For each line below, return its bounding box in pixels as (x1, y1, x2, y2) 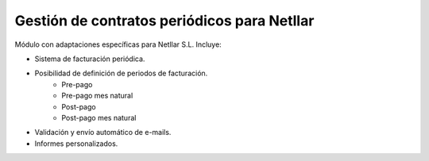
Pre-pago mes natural (61, 91, 133, 101)
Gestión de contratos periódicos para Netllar (14, 12, 315, 29)
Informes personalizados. (34, 139, 118, 148)
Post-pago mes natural (61, 113, 137, 122)
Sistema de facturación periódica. (34, 54, 145, 63)
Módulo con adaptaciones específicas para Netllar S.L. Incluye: (14, 40, 222, 49)
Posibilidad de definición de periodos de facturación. (34, 68, 208, 79)
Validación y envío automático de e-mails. (34, 128, 172, 137)
